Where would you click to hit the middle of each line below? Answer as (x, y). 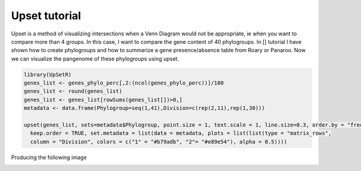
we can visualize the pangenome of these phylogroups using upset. (95, 58)
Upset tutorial (46, 16)
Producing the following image (49, 157)
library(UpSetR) (48, 74)
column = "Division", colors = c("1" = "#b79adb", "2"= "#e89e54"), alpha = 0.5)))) (159, 142)
